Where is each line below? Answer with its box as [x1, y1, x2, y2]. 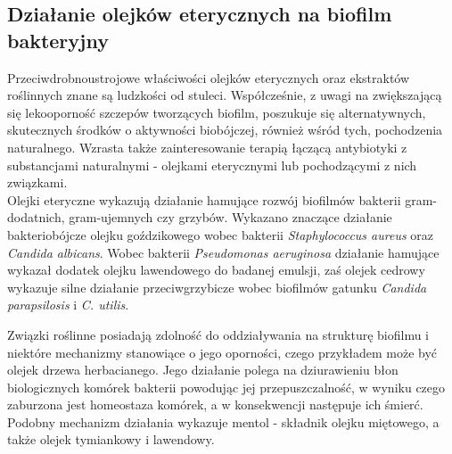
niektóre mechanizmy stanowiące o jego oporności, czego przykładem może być [7, 343, 438, 361]
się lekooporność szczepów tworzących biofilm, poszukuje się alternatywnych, [7, 103, 426, 121]
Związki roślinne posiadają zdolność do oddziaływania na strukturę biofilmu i [7, 325, 430, 343]
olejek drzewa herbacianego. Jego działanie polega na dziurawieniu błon [7, 360, 399, 379]
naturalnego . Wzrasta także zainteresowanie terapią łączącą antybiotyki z [7, 137, 407, 156]
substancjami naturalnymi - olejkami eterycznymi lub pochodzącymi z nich [7, 155, 417, 174]
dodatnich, [7, 208, 65, 227]
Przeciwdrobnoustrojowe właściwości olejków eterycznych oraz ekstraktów [7, 68, 410, 87]
